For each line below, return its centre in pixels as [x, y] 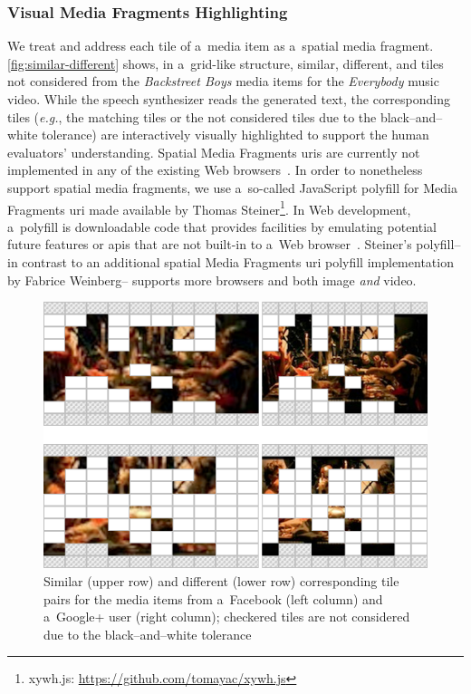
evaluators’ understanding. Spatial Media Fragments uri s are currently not [214, 152]
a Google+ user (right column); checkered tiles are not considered [227, 617]
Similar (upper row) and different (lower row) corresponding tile [221, 581]
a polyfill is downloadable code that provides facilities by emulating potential [222, 226]
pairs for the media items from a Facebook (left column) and [213, 598]
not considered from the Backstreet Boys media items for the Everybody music [223, 81]
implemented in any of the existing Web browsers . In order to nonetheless [215, 170]
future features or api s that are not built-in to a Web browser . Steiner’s [210, 244]
